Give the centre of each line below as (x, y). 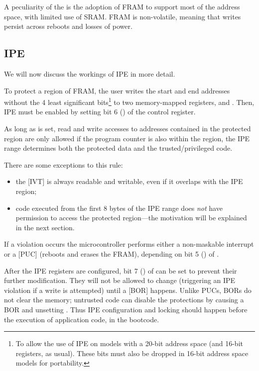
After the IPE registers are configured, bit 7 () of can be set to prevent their (121, 270)
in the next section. (45, 227)
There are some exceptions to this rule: (64, 164)
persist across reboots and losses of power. (68, 26)
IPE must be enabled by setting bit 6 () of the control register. (100, 112)
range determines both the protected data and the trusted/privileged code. (118, 148)
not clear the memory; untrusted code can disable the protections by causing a (124, 300)
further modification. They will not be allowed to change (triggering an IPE (120, 280)
